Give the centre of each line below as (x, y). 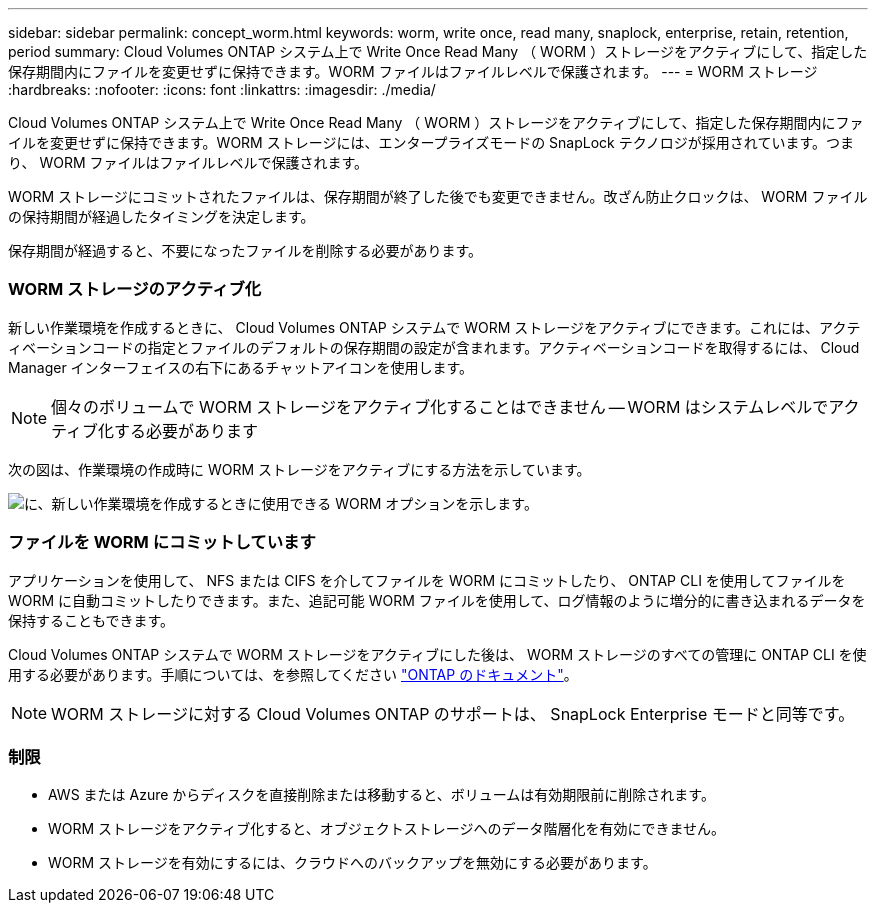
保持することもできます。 (91, 620)
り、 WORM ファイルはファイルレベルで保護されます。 (188, 162)
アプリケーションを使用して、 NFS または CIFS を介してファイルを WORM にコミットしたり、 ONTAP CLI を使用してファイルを (427, 580)
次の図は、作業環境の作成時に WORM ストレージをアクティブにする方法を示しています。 (299, 469)
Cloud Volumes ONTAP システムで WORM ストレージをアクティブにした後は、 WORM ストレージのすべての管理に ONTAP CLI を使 (437, 654)
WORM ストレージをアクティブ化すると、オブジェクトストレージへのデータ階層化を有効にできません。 (387, 829)
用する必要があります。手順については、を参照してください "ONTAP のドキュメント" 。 (293, 674)
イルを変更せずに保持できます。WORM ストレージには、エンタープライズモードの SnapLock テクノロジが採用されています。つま (431, 142)
